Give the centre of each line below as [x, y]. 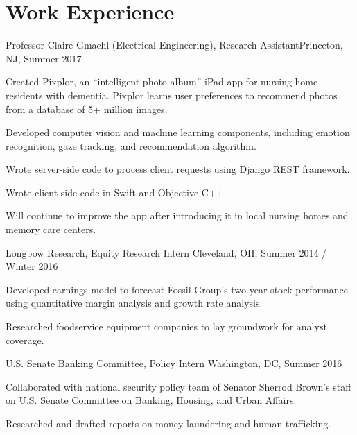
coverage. [25, 340]
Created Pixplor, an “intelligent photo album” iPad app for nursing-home [162, 82]
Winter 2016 [32, 266]
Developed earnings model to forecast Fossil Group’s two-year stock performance [177, 289]
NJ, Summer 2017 [44, 58]
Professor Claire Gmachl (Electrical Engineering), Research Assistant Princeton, [174, 45]
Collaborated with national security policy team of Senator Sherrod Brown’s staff [178, 386]
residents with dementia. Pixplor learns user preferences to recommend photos [172, 95]
